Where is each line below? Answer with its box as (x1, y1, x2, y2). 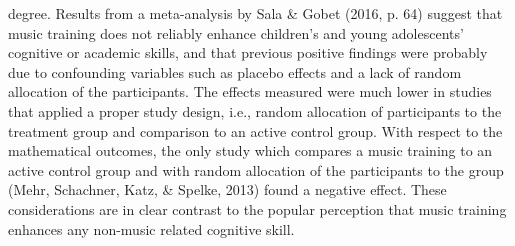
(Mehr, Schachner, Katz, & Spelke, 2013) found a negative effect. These (8, 179, 447, 200)
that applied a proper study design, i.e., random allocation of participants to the (8, 100, 502, 121)
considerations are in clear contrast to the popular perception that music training (8, 198, 507, 219)
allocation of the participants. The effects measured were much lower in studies (8, 81, 492, 102)
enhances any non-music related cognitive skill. (8, 218, 295, 239)
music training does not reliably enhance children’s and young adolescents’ (8, 22, 464, 43)
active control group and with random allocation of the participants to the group (8, 159, 504, 180)
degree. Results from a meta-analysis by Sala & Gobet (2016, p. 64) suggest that (8, 3, 503, 23)
